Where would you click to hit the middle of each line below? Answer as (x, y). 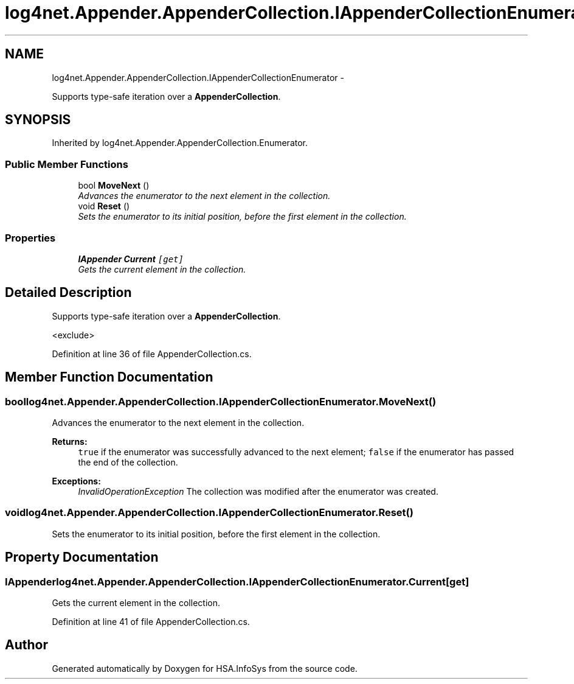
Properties (30, 238)
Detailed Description (68, 293)
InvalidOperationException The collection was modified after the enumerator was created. (258, 491)
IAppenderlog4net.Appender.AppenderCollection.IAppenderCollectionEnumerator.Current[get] (237, 581)
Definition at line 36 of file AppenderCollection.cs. (152, 354)
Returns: (70, 441)
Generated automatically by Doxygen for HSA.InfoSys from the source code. (205, 668)
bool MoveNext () (114, 186)
